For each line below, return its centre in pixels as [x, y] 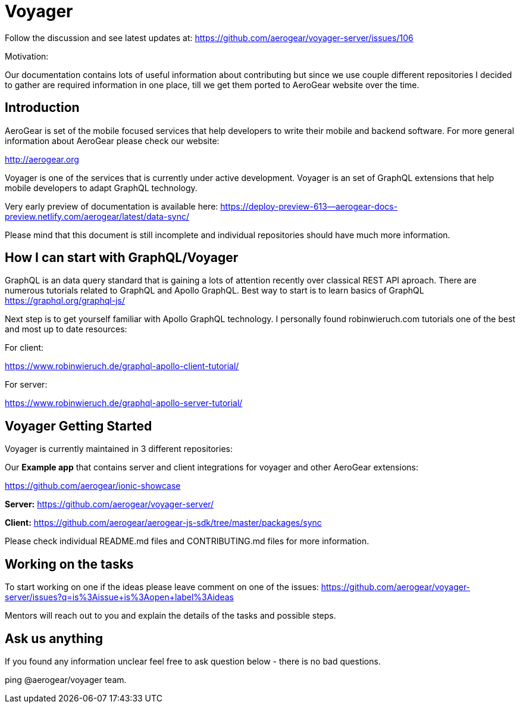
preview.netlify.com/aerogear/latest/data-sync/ [97, 216]
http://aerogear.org [42, 159]
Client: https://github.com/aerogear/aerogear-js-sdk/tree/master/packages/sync [163, 523]
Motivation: [27, 56]
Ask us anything [54, 638]
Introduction [42, 108]
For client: [24, 348]
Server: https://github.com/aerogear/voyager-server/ [109, 504]
